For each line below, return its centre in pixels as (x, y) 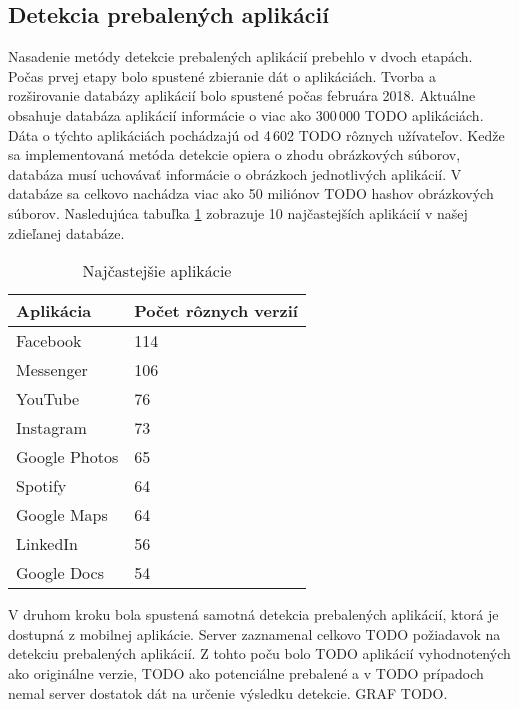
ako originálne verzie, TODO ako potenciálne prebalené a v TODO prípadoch (246, 672)
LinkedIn (47, 544)
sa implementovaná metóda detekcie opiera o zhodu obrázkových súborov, (234, 154)
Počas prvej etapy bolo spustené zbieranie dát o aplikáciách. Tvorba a (222, 75)
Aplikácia (54, 311)
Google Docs (60, 573)
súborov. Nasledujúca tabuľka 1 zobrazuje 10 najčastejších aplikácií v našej (238, 212)
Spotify (41, 486)
